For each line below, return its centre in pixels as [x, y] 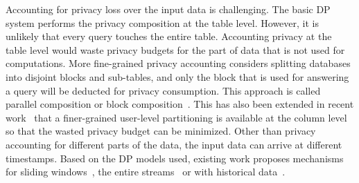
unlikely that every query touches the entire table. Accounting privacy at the [169, 36]
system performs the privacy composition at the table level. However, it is [162, 22]
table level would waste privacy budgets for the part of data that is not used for [175, 49]
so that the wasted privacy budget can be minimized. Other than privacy [161, 131]
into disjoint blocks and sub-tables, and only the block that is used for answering [177, 76]
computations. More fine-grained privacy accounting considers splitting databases [178, 63]
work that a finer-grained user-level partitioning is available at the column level [176, 117]
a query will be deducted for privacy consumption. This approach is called [163, 90]
